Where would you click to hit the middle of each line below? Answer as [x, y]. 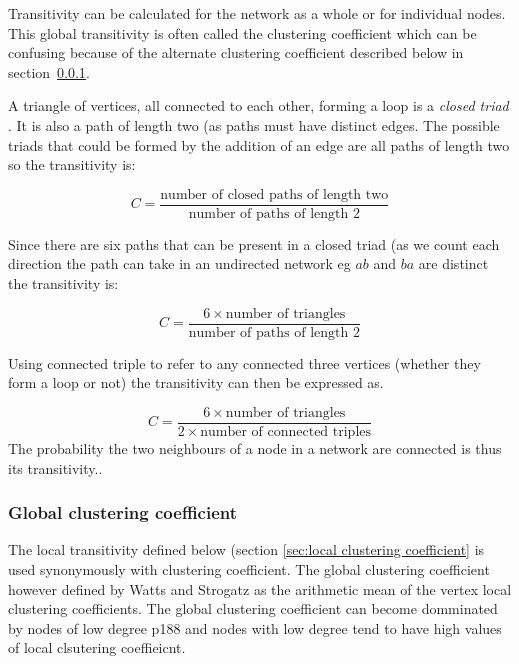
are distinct [453, 263]
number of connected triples [286, 431]
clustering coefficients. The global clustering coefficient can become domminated [253, 608]
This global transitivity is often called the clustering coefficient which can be [242, 32]
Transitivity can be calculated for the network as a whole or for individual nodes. [257, 13]
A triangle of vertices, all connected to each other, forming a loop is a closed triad [258, 105]
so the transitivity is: [72, 164]
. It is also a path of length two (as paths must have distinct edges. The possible [254, 124]
